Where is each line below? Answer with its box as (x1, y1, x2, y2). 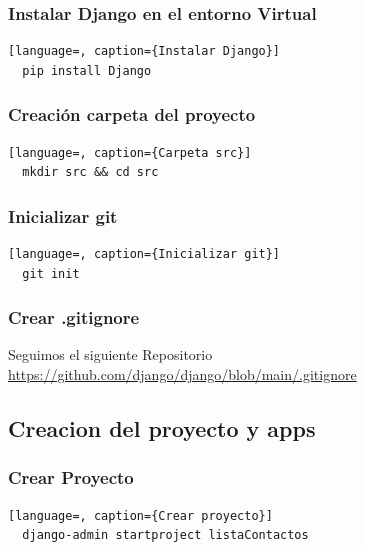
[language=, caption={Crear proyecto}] (8, 508, 273, 523)
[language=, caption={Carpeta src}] (8, 145, 252, 160)
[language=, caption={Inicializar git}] (8, 247, 281, 262)
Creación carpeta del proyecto (8, 102, 256, 127)
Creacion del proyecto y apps (8, 413, 316, 444)
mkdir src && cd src (22, 165, 159, 180)
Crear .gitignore (8, 305, 140, 330)
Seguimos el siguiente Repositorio (8, 344, 213, 365)
